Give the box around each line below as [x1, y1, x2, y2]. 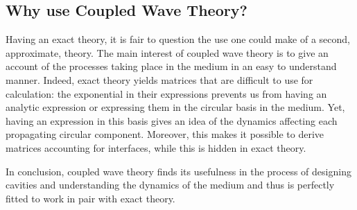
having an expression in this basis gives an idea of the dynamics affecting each [6, 113, 338, 128]
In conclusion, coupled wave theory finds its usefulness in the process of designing [6, 164, 351, 178]
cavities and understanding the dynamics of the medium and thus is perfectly [6, 177, 335, 192]
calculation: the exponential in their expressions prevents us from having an [6, 86, 327, 100]
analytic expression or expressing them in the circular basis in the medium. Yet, [6, 100, 345, 114]
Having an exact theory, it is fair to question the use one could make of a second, [6, 32, 350, 46]
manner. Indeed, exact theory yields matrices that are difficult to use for [6, 72, 313, 87]
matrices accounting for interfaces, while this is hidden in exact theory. [6, 140, 306, 155]
